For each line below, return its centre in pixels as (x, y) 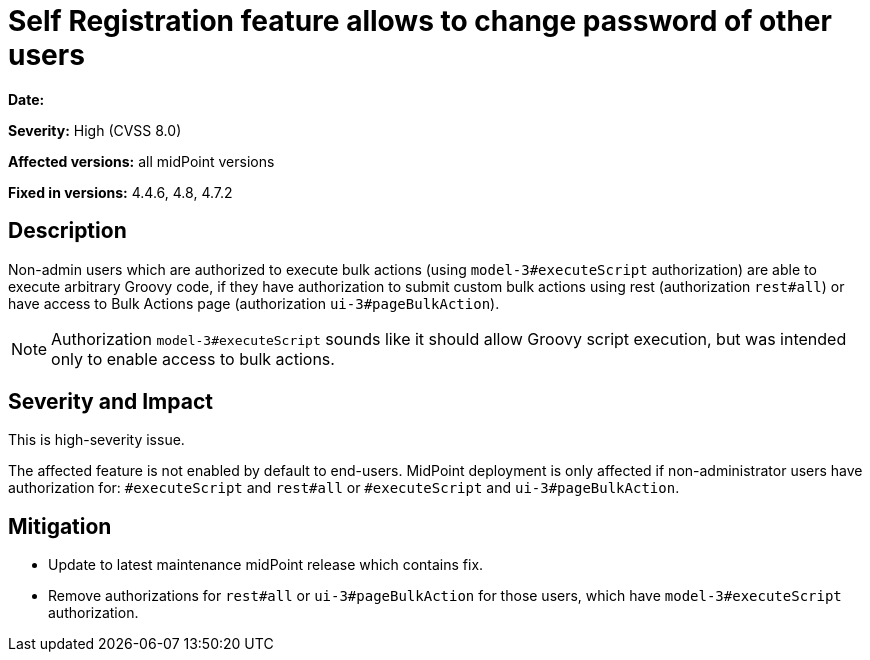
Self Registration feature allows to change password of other (420, 21)
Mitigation (60, 526)
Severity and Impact (110, 402)
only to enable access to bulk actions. (193, 358)
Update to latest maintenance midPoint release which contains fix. (266, 565)
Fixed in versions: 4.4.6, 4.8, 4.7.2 (120, 192)
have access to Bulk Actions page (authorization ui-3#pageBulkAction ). (254, 303)
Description (67, 231)
